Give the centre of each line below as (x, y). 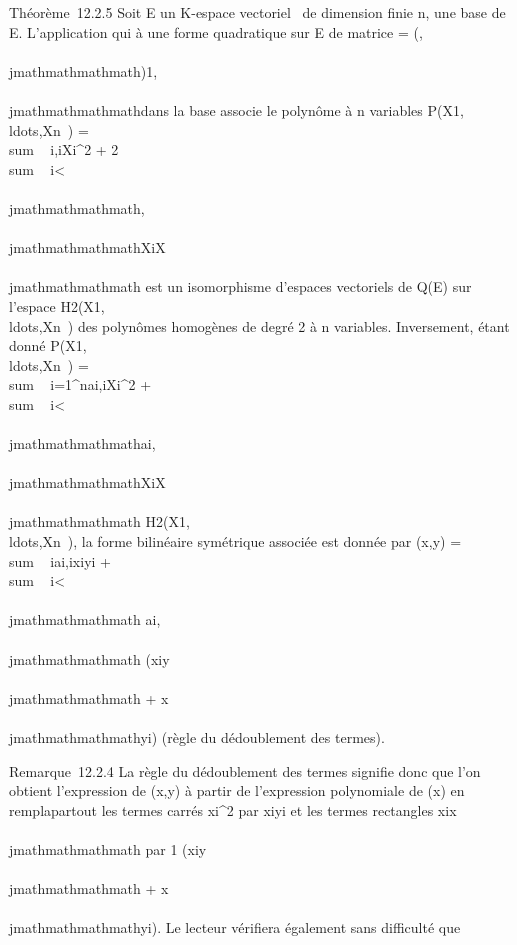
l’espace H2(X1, (57, 305)
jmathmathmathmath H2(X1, (99, 521)
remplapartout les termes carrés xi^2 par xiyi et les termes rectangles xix (233, 809)
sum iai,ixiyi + (60, 560)
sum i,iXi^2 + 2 (64, 149)
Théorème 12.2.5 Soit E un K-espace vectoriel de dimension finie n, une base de (257, 12)
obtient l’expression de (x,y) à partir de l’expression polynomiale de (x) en (237, 790)
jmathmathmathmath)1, (83, 70)
